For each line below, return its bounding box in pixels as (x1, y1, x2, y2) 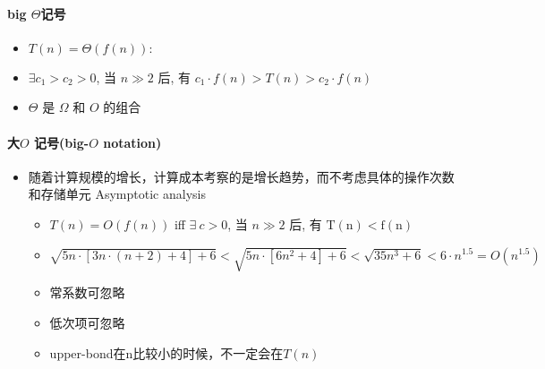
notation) (103, 133, 162, 151)
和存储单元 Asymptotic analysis (28, 184, 206, 203)
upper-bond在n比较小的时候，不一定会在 (49, 343, 284, 362)
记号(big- (34, 133, 89, 151)
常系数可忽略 (49, 283, 125, 302)
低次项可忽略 (49, 313, 125, 331)
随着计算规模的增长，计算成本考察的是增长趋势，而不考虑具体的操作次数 (28, 167, 455, 185)
